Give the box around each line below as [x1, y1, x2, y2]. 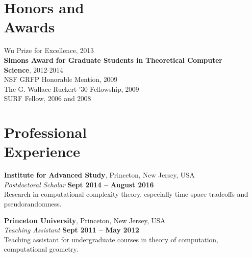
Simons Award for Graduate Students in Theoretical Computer [4, 54, 223, 65]
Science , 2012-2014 [4, 64, 63, 75]
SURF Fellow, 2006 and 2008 [4, 93, 91, 103]
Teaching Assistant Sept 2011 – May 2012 [4, 225, 139, 235]
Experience [4, 141, 80, 161]
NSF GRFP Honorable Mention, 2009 [4, 74, 118, 84]
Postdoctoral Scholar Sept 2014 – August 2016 [4, 179, 154, 189]
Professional [4, 122, 87, 142]
